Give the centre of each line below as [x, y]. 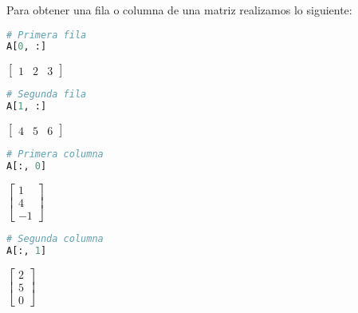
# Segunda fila [47, 95]
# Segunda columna [55, 238]
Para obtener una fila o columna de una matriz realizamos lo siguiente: [179, 10]
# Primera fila [47, 35]
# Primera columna [55, 155]
